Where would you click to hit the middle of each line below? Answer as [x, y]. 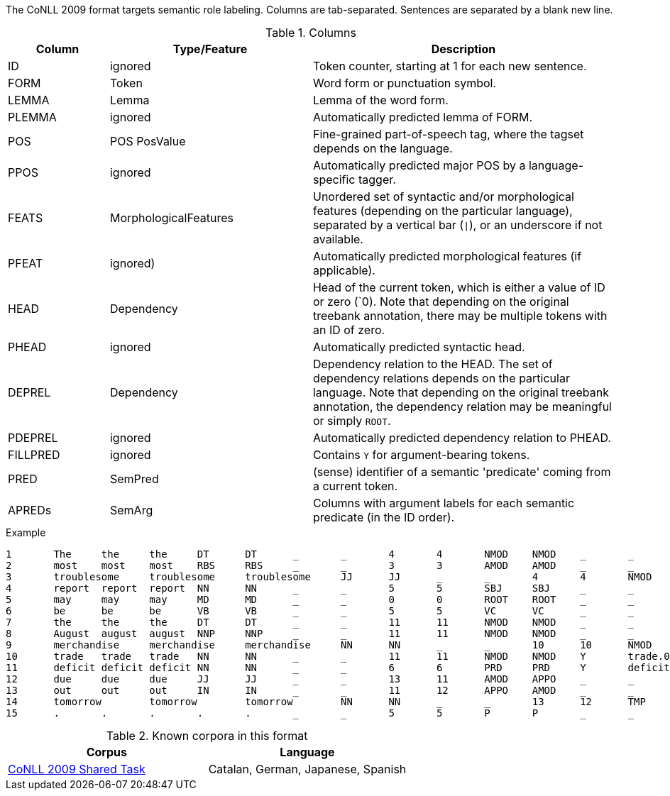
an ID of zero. [349, 330]
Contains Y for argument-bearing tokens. [421, 455]
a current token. [355, 486]
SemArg [131, 510]
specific [334, 179]
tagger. [377, 179]
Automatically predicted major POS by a [419, 165]
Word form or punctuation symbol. [405, 83]
